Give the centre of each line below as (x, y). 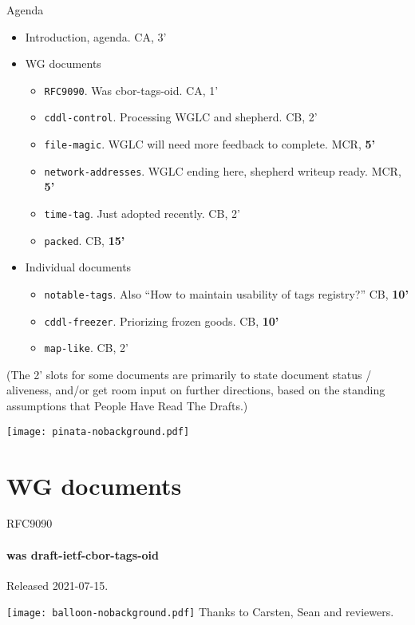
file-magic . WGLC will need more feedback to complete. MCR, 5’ (209, 144)
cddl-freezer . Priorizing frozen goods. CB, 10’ (162, 320)
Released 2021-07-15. (57, 585)
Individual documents (78, 267)
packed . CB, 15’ (85, 240)
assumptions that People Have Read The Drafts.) (127, 406)
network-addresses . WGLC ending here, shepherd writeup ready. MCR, (223, 170)
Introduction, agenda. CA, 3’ (96, 36)
